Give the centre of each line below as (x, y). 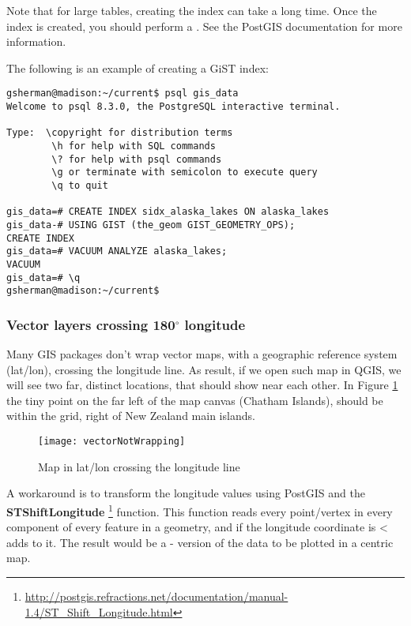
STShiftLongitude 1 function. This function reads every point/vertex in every (200, 510)
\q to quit (80, 185)
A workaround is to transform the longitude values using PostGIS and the (186, 493)
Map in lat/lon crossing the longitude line (139, 466)
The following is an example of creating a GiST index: (138, 67)
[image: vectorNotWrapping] (112, 442)
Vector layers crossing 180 (91, 324)
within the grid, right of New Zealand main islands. (131, 416)
